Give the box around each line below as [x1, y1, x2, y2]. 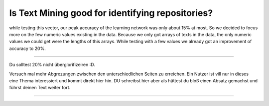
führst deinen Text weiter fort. [9, 85, 71, 91]
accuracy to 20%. [9, 45, 46, 52]
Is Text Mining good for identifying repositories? [9, 7, 213, 18]
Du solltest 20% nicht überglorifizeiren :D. [9, 62, 95, 68]
